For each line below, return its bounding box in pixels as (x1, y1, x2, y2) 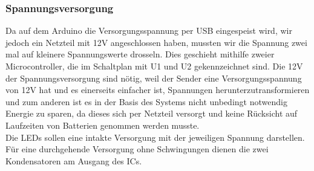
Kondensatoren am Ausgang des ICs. (5, 154, 142, 167)
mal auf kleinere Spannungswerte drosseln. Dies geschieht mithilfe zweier (5, 48, 275, 60)
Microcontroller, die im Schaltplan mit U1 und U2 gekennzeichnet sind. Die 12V (5, 60, 303, 72)
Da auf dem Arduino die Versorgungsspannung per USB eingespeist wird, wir (5, 24, 292, 37)
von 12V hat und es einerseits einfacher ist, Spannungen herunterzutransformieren (5, 83, 310, 96)
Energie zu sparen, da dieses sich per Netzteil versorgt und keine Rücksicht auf (5, 107, 298, 120)
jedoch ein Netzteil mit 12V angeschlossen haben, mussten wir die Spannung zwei (5, 36, 307, 48)
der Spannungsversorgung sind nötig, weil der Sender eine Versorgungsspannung (5, 71, 302, 84)
